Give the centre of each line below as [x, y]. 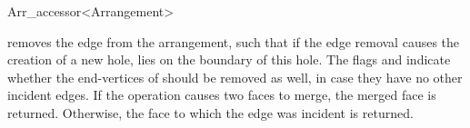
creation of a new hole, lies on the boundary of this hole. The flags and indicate [229, 59]
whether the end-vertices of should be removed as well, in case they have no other [235, 77]
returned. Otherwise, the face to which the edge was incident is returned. [210, 112]
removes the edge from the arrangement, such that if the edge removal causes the [234, 41]
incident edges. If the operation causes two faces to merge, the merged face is [222, 95]
